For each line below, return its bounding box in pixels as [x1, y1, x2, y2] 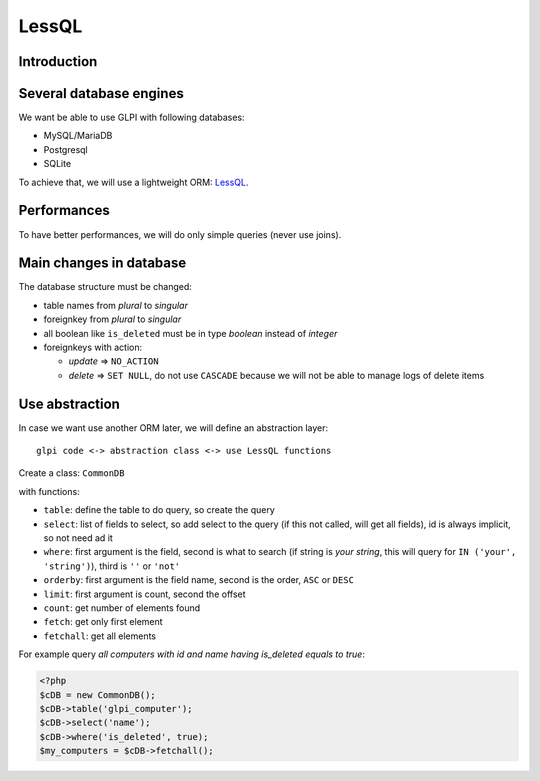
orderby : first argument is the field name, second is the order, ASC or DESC [43, 574, 355, 586]
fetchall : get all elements [43, 630, 157, 642]
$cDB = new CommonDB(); [39, 689, 157, 700]
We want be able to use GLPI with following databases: [18, 111, 245, 124]
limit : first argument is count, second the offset [43, 588, 246, 600]
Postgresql [43, 143, 89, 155]
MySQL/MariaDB [43, 130, 113, 142]
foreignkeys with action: [43, 341, 143, 354]
